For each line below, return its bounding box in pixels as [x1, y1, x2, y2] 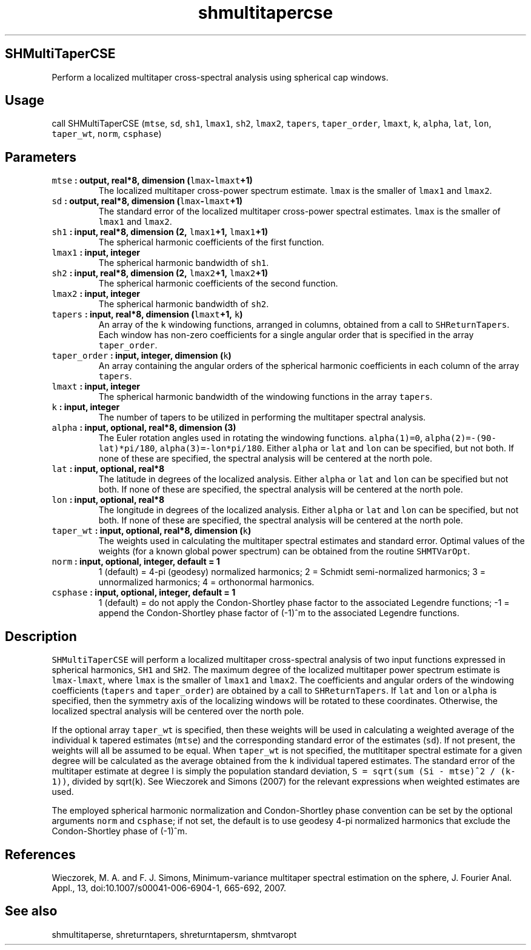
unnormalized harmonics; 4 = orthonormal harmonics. [98, 577, 315, 588]
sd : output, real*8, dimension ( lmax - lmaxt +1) [52, 196, 243, 207]
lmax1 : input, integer [52, 247, 140, 258]
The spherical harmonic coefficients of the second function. [98, 278, 338, 289]
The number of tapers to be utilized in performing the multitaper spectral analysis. [98, 412, 426, 423]
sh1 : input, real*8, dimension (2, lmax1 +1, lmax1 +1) [52, 227, 269, 237]
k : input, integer [52, 402, 120, 413]
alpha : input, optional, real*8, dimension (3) [52, 422, 236, 433]
